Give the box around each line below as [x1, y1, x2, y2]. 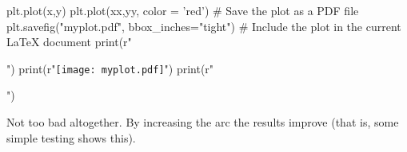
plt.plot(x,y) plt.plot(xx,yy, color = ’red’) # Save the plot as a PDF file [6, 2, 359, 18]
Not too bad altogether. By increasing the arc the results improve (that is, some [6, 114, 399, 131]
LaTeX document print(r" [6, 33, 132, 50]
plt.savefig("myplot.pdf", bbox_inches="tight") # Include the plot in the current [6, 18, 401, 34]
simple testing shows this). [6, 129, 136, 146]
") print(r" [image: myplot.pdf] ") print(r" [6, 60, 214, 76]
